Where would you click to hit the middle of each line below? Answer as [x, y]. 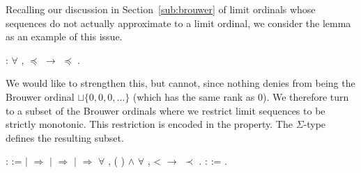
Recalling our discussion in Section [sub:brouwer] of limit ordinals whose [161, 9]
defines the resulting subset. [65, 137]
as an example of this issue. [64, 36]
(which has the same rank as [194, 96]
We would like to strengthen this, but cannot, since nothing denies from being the [180, 83]
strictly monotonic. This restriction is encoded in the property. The [149, 124]
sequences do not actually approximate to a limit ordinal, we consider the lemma [178, 23]
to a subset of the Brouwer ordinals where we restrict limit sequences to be [166, 110]
